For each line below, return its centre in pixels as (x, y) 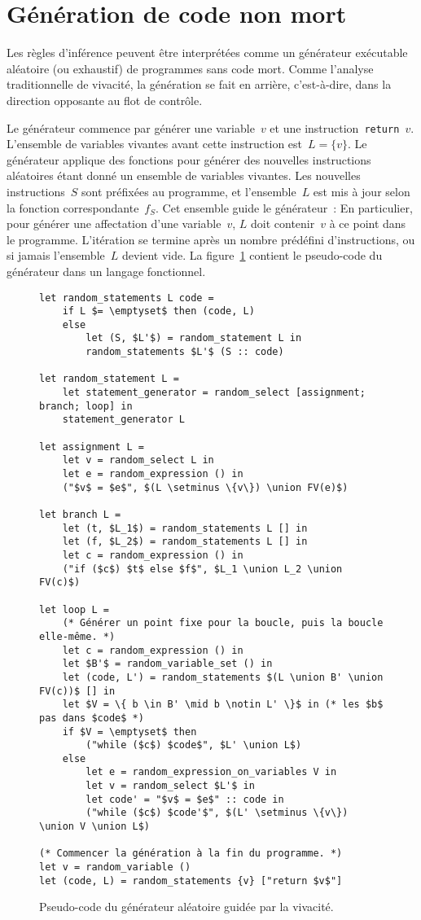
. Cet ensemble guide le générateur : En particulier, (284, 207)
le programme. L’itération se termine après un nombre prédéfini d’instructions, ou (211, 239)
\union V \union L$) (95, 827)
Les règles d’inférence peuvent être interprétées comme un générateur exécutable (207, 53)
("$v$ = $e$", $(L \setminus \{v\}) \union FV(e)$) (205, 487)
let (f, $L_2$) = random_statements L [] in (185, 542)
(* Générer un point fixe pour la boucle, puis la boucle (223, 623)
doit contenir (283, 223)
